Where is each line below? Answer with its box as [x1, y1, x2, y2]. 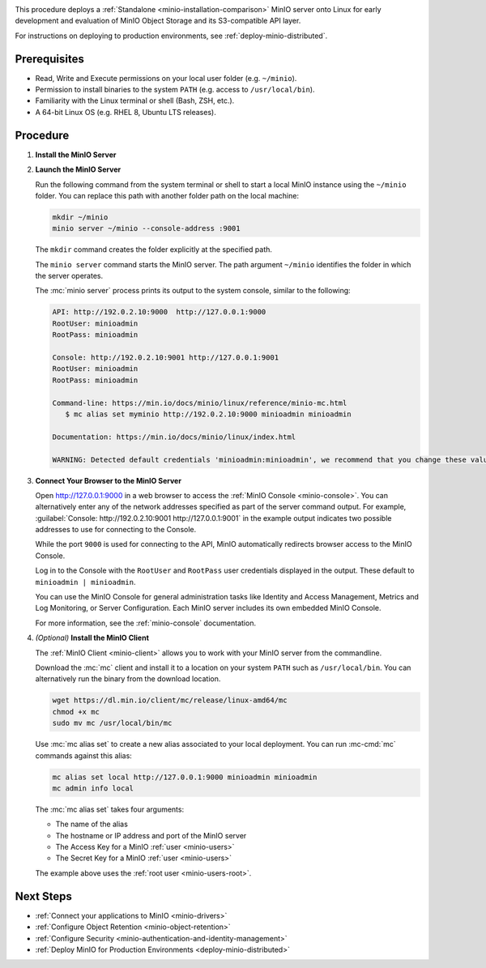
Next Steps [15, 889, 72, 903]
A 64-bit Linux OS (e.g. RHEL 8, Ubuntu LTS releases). [35, 107, 216, 117]
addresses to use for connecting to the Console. [35, 525, 197, 535]
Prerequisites [15, 52, 84, 66]
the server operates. [35, 271, 104, 281]
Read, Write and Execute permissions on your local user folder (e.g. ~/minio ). [35, 73, 297, 83]
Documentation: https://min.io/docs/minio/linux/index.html [52, 432, 296, 441]
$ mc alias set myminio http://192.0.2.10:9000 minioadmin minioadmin [65, 409, 352, 419]
